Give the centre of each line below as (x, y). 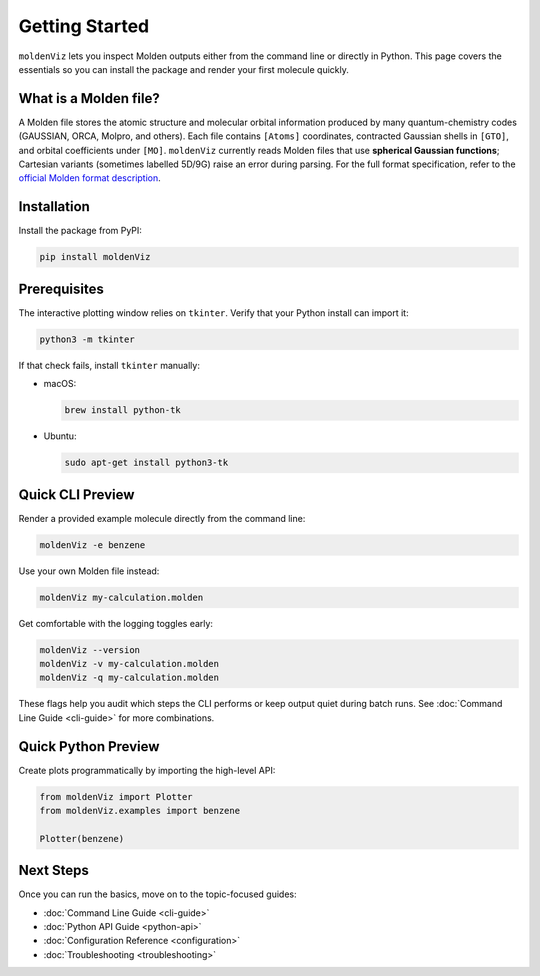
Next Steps (53, 870)
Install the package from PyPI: (80, 231)
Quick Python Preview (89, 746)
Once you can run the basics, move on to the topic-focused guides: (157, 894)
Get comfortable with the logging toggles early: (116, 623)
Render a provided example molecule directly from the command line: (162, 518)
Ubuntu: (60, 436)
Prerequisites (61, 288)
